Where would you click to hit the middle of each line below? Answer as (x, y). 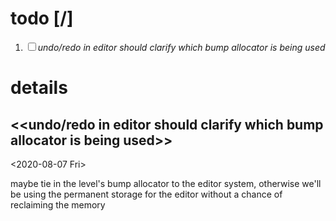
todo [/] (42, 18)
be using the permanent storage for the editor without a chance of (146, 194)
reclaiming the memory (58, 204)
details (39, 88)
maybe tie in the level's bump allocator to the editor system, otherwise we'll (166, 183)
